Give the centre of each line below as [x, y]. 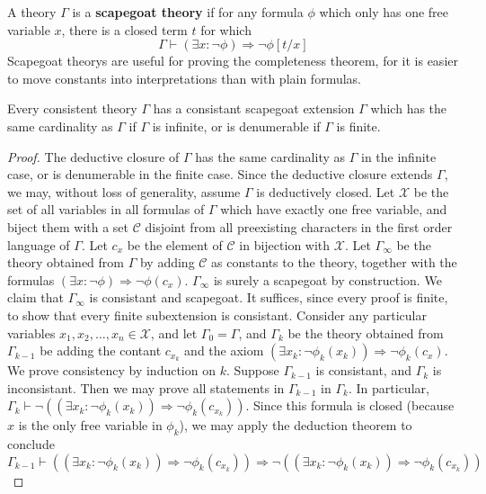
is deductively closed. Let [326, 191]
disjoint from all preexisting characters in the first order [299, 226]
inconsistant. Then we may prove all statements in [146, 387]
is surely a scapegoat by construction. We [327, 279]
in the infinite [398, 156]
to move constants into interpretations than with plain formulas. [185, 78]
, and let [174, 332]
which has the [409, 108]
